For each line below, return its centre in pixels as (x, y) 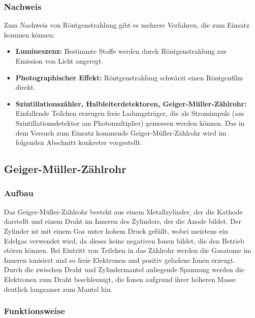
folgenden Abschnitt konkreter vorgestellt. (79, 142)
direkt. (25, 87)
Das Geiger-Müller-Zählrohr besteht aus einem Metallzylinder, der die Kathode (123, 211)
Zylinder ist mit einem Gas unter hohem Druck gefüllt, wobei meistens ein (116, 230)
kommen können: (30, 34)
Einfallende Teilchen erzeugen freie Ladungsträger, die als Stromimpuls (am (130, 113)
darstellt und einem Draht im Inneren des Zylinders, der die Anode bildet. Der (123, 221)
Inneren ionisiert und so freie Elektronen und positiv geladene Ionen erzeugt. (120, 260)
